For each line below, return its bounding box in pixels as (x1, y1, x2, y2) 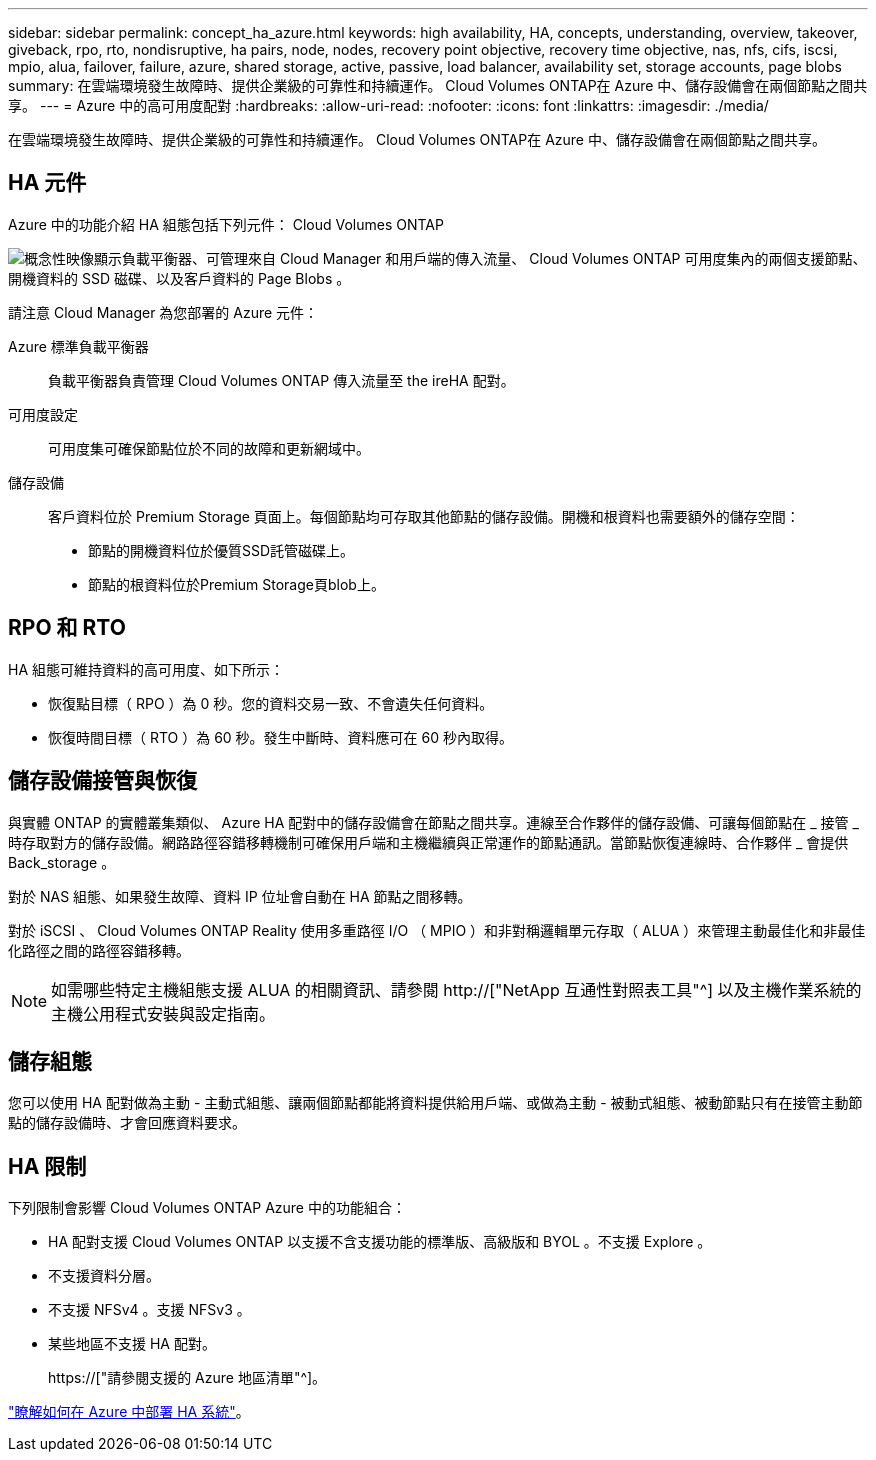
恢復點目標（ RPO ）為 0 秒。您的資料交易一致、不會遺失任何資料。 (48, 694, 494, 712)
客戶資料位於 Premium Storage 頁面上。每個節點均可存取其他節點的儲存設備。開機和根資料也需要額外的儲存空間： (48, 507, 800, 525)
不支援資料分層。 (48, 1267, 160, 1285)
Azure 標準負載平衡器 (8, 337, 149, 355)
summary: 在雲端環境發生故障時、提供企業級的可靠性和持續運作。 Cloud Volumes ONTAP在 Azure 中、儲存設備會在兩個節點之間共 (8, 77, 868, 94)
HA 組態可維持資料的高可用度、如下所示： (8, 660, 284, 678)
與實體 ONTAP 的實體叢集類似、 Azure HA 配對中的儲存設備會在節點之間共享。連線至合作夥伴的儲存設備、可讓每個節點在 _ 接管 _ (8, 813, 859, 831)
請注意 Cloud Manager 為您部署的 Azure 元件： (8, 303, 319, 321)
